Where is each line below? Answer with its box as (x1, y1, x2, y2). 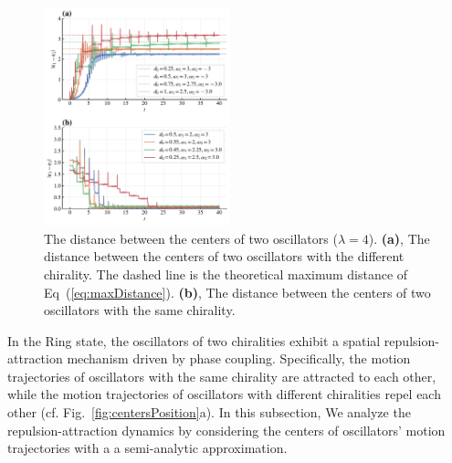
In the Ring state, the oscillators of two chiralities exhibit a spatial (7, 331, 381, 350)
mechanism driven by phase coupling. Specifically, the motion (67, 349, 411, 368)
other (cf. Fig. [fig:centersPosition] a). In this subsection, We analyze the (7, 403, 411, 422)
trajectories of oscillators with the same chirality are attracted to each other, (7, 366, 436, 385)
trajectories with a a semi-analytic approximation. (7, 438, 288, 458)
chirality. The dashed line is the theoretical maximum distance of (44, 264, 408, 283)
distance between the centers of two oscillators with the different (44, 247, 405, 266)
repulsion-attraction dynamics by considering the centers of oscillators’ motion (7, 420, 446, 439)
